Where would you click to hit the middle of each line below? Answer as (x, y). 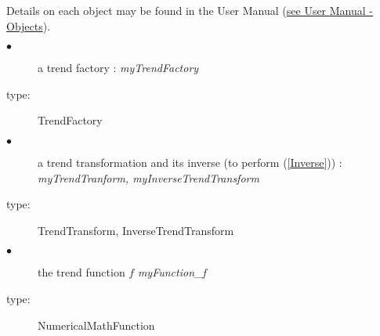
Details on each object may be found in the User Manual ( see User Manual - (190, 10)
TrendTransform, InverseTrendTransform (136, 230)
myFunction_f (172, 272)
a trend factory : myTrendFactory (118, 68)
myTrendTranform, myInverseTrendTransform (148, 177)
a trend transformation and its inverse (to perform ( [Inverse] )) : (190, 162)
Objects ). (29, 25)
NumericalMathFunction (96, 325)
